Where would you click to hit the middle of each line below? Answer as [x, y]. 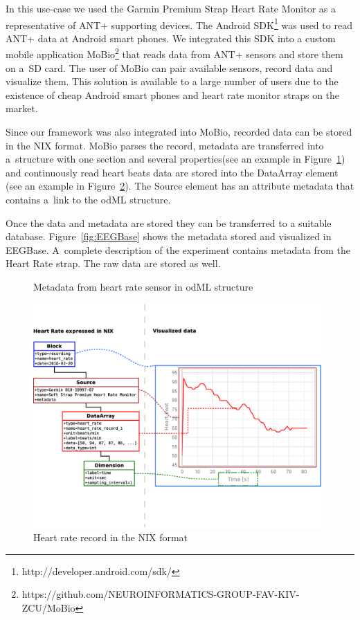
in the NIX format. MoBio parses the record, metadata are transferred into [165, 145]
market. [22, 108]
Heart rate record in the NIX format [111, 537]
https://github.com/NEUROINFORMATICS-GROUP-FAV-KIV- [161, 594]
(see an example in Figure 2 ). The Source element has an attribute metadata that [180, 186]
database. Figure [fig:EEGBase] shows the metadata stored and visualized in [169, 236]
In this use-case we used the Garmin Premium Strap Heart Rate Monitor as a [171, 8]
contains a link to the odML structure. [88, 200]
